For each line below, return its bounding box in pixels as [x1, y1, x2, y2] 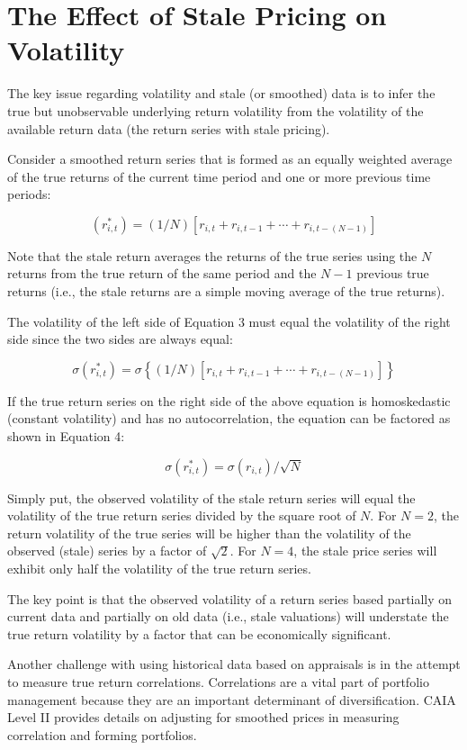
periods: [7, 185, 51, 203]
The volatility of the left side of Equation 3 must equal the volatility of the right [7, 312, 451, 330]
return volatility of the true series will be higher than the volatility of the [7, 523, 411, 542]
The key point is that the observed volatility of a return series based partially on [7, 589, 453, 608]
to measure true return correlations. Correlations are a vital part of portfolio [7, 672, 429, 691]
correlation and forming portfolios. [7, 725, 197, 744]
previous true [356, 264, 429, 283]
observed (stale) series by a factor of [7, 541, 207, 560]
